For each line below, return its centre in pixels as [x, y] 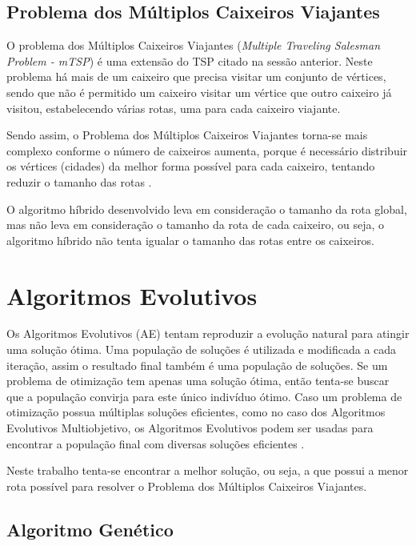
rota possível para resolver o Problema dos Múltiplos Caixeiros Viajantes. [187, 486]
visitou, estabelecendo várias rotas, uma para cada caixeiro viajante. [174, 108]
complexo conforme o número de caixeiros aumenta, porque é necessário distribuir [207, 150]
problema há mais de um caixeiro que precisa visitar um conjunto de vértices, [196, 76]
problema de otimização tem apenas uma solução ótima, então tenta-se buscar [198, 381]
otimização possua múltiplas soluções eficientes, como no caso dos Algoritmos [196, 412]
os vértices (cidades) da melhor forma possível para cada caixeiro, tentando [191, 166]
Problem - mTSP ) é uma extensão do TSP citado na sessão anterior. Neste [190, 60]
